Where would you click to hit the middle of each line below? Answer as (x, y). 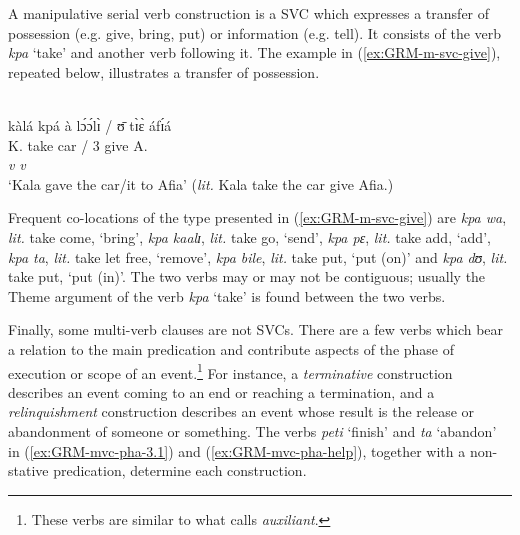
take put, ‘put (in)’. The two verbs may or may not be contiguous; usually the (247, 276)
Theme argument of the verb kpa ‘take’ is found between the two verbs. (227, 295)
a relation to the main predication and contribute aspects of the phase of (231, 348)
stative (28, 470)
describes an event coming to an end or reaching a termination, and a (221, 391)
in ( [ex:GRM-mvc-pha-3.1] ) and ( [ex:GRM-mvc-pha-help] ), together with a (237, 450)
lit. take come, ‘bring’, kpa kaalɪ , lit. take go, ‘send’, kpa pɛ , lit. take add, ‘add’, (249, 236)
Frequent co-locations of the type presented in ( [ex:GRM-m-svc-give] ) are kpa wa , (257, 217)
